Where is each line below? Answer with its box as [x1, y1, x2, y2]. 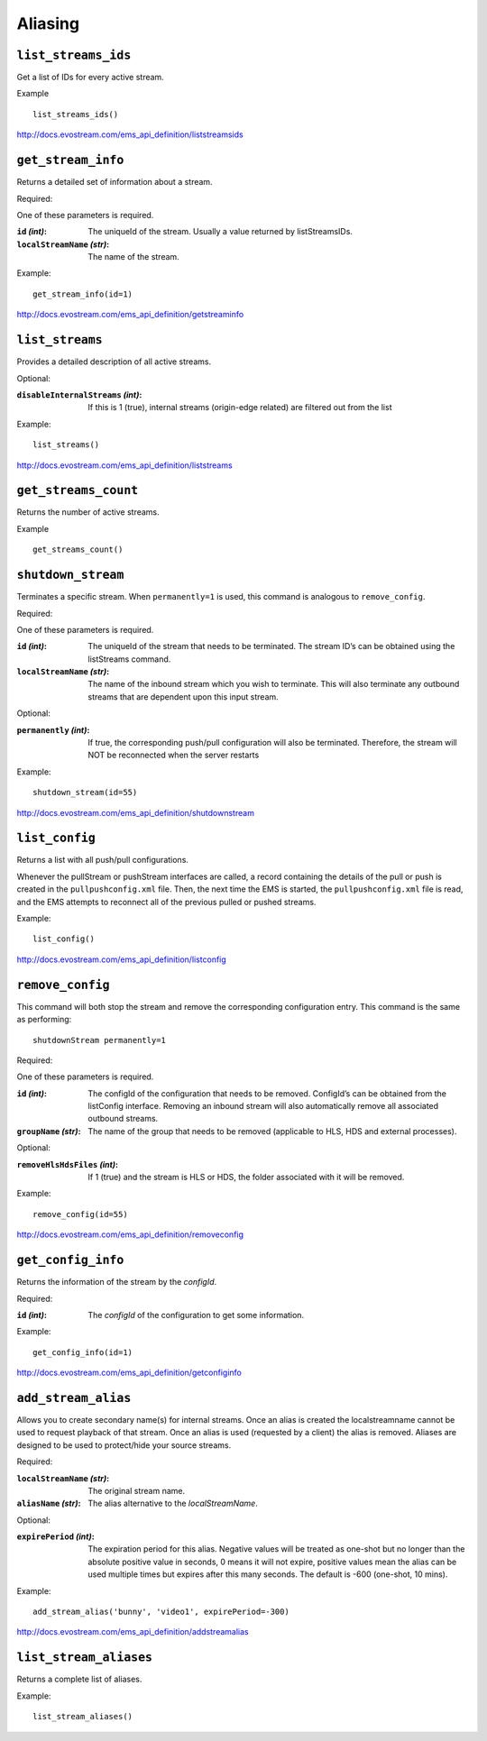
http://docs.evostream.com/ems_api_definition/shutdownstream [16, 807, 254, 818]
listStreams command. [87, 654, 171, 664]
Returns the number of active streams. [16, 507, 160, 518]
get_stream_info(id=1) [32, 289, 133, 299]
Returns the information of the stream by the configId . [16, 1277, 217, 1287]
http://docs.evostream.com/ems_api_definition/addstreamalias [16, 1626, 249, 1637]
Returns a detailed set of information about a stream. [16, 177, 213, 188]
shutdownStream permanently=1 [32, 1035, 167, 1045]
